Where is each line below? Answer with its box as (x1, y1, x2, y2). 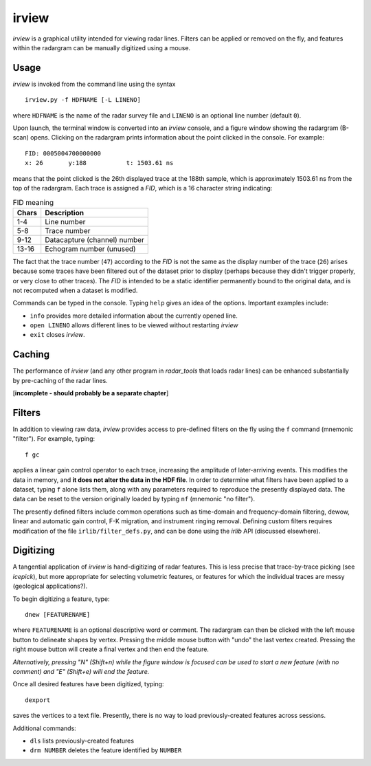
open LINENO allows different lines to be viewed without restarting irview (30, 321, 238, 329)
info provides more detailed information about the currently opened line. (30, 311, 238, 320)
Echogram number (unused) (45, 244, 137, 254)
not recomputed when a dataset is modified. (12, 286, 138, 294)
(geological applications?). (12, 582, 88, 591)
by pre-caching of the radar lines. (12, 376, 108, 384)
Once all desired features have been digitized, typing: (12, 680, 164, 688)
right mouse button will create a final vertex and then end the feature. (12, 645, 210, 653)
